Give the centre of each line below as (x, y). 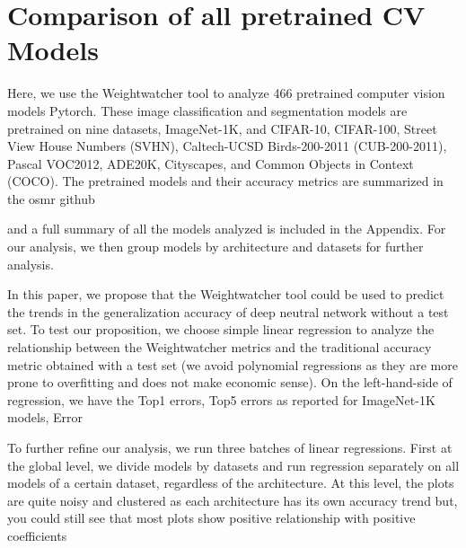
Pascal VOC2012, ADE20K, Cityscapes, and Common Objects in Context (211, 163)
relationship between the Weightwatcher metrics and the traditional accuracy (220, 347)
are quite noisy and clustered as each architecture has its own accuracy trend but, (233, 500)
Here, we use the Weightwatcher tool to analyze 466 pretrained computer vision (226, 93)
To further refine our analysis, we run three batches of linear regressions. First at (230, 447)
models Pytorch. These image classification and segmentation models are (207, 110)
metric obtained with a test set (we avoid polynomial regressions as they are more (233, 364)
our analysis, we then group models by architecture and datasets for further (215, 247)
